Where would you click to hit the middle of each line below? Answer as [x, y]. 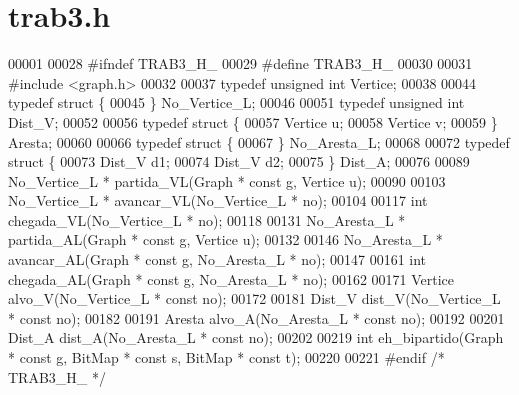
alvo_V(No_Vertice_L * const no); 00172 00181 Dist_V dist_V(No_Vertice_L [254, 298]
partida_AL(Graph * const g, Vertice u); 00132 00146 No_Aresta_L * [225, 239]
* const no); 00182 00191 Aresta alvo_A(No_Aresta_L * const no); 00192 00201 [256, 317]
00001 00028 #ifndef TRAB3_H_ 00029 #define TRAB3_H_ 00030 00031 [240, 63]
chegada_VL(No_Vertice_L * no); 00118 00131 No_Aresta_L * [207, 219]
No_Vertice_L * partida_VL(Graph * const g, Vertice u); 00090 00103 [227, 180]
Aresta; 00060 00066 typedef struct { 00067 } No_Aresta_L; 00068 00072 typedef [259, 141]
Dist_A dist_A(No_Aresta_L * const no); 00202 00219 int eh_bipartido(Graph [256, 337]
